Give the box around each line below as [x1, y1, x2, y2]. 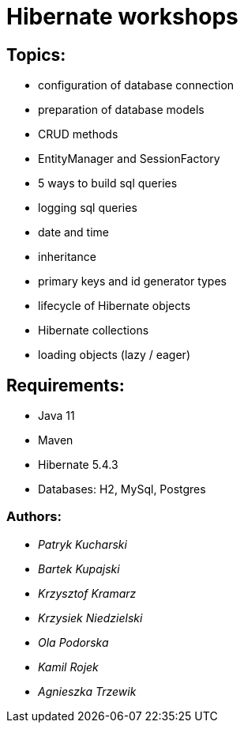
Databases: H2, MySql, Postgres [38, 482, 206, 497]
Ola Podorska [38, 635, 109, 649]
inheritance [38, 250, 96, 264]
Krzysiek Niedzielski [38, 610, 143, 625]
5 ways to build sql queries [38, 176, 178, 191]
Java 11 [38, 409, 75, 423]
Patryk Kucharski [38, 537, 127, 551]
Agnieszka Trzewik [38, 684, 137, 698]
